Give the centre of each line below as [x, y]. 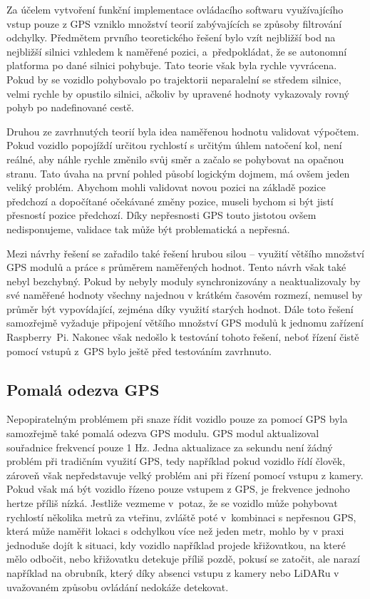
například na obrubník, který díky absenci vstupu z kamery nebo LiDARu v [173, 572]
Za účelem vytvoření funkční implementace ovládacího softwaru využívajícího [175, 9]
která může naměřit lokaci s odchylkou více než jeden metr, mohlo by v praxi [175, 531]
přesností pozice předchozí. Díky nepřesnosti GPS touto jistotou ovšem [161, 215]
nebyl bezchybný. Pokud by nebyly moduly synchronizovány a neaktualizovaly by [184, 281]
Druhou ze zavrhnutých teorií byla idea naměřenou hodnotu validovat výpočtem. [183, 131]
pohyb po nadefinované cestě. [70, 107]
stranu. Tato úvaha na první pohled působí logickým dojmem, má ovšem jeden [178, 173]
